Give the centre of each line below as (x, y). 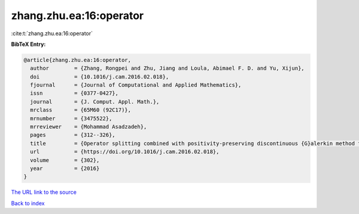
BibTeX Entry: (28, 44)
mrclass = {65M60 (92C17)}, (81, 110)
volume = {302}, (65, 160)
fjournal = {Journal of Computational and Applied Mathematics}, (136, 85)
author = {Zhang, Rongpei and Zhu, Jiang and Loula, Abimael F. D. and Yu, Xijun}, (167, 68)
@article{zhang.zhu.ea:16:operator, (77, 60)
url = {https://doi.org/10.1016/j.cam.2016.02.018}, (125, 152)
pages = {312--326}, (73, 135)
